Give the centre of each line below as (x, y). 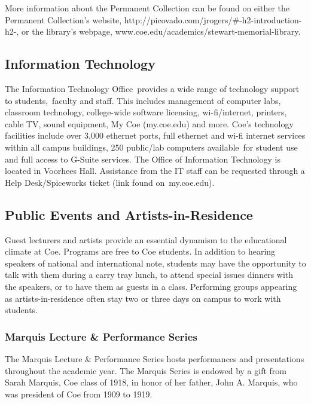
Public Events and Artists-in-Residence (129, 214)
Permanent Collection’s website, (63, 19)
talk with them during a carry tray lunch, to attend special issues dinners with (149, 275)
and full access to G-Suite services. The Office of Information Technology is (143, 159)
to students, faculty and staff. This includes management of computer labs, (143, 100)
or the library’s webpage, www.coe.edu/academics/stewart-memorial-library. (161, 31)
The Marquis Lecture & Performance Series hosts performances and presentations (155, 358)
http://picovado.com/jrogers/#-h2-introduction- (213, 19)
